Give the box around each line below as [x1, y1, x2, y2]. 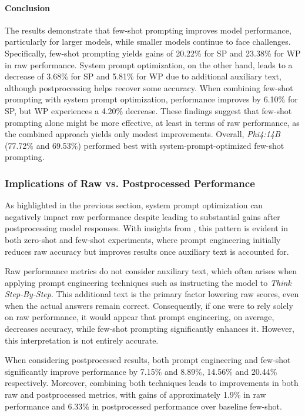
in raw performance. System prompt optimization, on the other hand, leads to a [5, 58, 293, 71]
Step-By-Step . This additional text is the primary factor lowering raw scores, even [5, 288, 299, 300]
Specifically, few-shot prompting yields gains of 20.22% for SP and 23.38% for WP [5, 46, 301, 59]
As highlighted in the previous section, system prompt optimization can [5, 199, 263, 211]
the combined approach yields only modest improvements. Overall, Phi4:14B [5, 128, 280, 140]
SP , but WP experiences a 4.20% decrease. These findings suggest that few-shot [5, 104, 292, 117]
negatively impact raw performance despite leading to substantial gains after [5, 210, 280, 222]
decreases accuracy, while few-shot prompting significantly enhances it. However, [5, 322, 294, 335]
